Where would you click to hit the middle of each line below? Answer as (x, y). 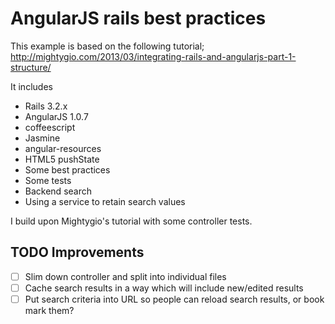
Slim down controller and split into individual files (125, 276)
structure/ (31, 67)
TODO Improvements (77, 252)
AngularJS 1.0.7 (56, 116)
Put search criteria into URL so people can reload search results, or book (174, 299)
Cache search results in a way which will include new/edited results (164, 288)
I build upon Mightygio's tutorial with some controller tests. (131, 221)
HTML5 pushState (62, 159)
